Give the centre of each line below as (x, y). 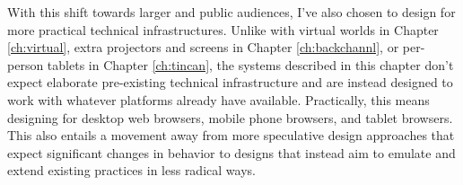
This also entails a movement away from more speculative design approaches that (231, 135)
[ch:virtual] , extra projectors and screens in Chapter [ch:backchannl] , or (203, 47)
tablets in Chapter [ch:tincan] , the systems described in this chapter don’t (250, 64)
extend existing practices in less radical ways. (131, 170)
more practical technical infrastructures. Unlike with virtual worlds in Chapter (223, 29)
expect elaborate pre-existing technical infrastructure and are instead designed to (230, 82)
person (26, 64)
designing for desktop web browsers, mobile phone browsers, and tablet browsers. (230, 117)
